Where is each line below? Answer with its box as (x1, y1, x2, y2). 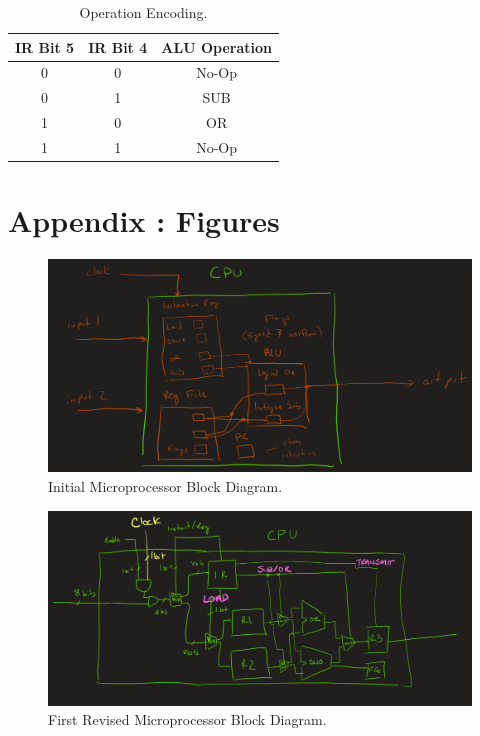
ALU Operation (161, 36, 272, 57)
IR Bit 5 (15, 36, 75, 57)
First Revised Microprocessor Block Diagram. (48, 709, 327, 730)
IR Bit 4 (88, 36, 148, 57)
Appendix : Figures (8, 200, 280, 241)
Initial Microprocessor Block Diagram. (48, 476, 283, 497)
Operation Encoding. (79, 2, 208, 22)
